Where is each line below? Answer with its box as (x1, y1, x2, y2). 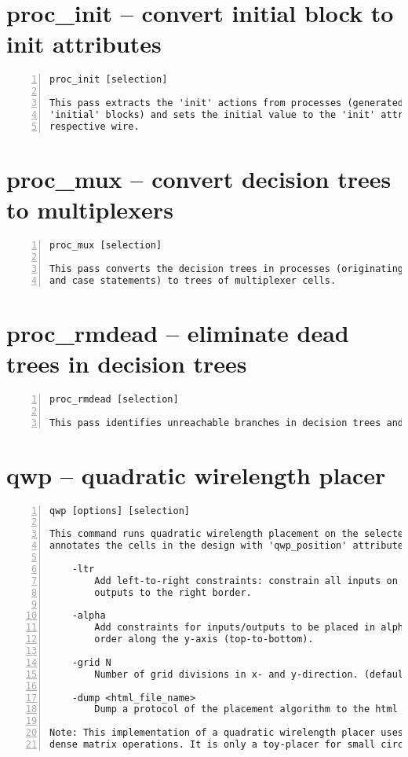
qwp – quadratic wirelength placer (6, 458, 386, 491)
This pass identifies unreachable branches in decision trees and (49, 417, 404, 428)
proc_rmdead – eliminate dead (6, 316, 349, 348)
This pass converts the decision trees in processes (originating (49, 263, 404, 274)
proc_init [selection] (49, 74, 168, 86)
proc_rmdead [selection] (49, 393, 179, 405)
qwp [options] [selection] (49, 505, 190, 516)
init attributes (6, 28, 162, 60)
